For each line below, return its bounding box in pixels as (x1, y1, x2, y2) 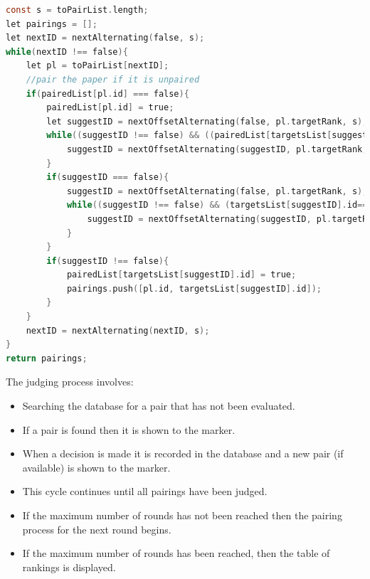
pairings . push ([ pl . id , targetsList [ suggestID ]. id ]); (66, 283, 322, 294)
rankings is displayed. (22, 559, 116, 574)
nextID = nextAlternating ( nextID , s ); (26, 325, 210, 336)
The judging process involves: (6, 374, 134, 389)
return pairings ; (6, 353, 88, 363)
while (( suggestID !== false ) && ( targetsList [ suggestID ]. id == (66, 200, 368, 211)
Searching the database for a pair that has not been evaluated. (22, 398, 295, 413)
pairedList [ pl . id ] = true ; (46, 102, 174, 113)
